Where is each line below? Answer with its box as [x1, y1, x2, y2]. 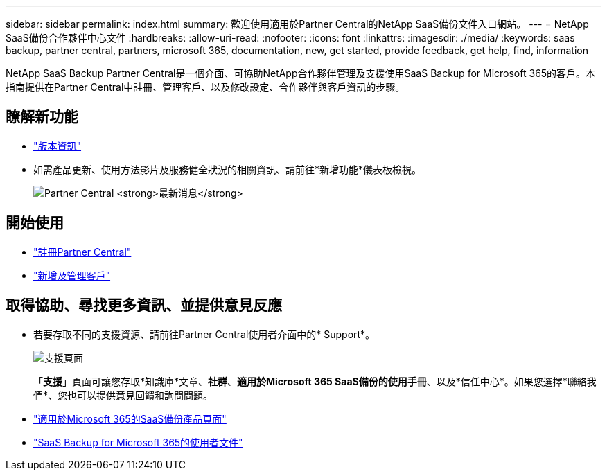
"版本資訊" [33, 139, 82, 152]
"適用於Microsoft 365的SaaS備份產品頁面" [33, 412, 227, 425]
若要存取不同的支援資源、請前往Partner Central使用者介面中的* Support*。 [33, 328, 376, 340]
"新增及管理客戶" [33, 269, 111, 281]
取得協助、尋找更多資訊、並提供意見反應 [6, 297, 282, 315]
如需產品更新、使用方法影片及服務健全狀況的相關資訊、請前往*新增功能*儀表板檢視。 [33, 163, 422, 175]
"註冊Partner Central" [33, 245, 132, 258]
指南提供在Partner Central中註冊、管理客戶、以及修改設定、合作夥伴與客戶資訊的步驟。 [6, 81, 405, 93]
